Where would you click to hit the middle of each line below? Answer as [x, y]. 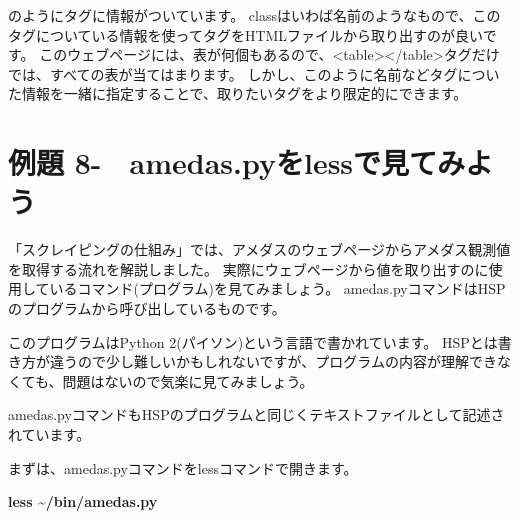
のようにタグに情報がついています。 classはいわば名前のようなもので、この [254, 15]
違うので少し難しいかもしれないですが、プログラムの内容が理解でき [273, 361]
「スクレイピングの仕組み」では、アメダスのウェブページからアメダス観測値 [259, 249]
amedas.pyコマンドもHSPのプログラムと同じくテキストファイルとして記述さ [256, 414]
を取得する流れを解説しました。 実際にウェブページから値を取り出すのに [248, 268]
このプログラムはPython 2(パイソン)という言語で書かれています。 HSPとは [253, 341]
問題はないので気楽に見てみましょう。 [188, 380]
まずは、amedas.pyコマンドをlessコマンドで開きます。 [183, 467]
